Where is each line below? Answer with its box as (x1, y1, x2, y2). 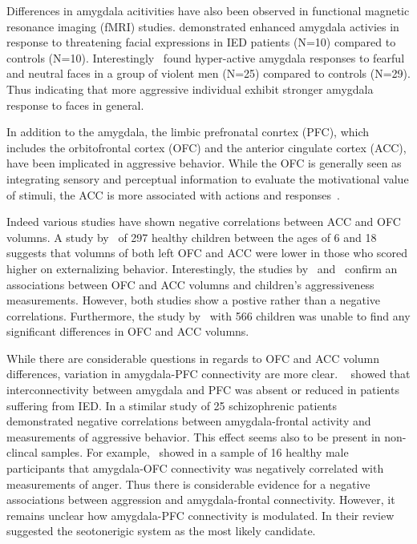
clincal (6, 444, 38, 461)
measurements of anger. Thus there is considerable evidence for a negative (6, 475, 370, 492)
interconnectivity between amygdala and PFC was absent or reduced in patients (6, 381, 399, 398)
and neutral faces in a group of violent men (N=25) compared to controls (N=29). (6, 65, 411, 82)
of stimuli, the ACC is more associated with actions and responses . (6, 186, 340, 203)
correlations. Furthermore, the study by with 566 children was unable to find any (6, 307, 411, 324)
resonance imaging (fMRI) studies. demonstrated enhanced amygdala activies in (6, 18, 399, 34)
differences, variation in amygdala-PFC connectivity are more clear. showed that (6, 365, 411, 382)
